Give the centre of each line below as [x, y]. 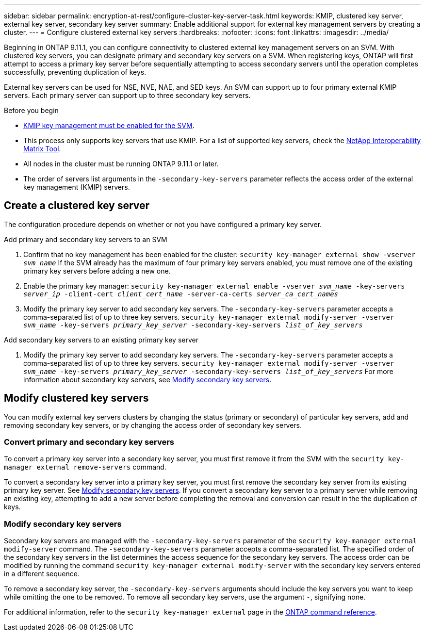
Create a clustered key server [77, 206]
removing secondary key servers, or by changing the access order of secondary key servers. [153, 425]
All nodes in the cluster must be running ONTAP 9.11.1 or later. [121, 164]
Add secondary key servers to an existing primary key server [101, 340]
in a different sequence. [42, 574]
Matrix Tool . [42, 149]
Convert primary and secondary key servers [89, 442]
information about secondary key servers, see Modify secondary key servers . [147, 379]
